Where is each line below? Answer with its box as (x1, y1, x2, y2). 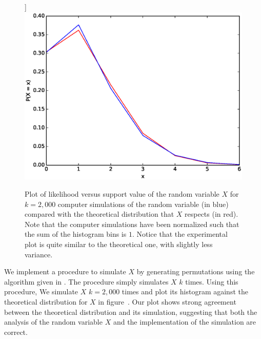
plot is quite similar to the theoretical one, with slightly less (25, 239, 213, 250)
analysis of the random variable (4, 316, 103, 327)
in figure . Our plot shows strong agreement (98, 296, 236, 307)
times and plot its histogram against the (122, 286, 248, 297)
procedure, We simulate (4, 286, 78, 297)
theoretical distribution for (4, 296, 88, 307)
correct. (4, 326, 28, 337)
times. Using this (185, 276, 238, 287)
